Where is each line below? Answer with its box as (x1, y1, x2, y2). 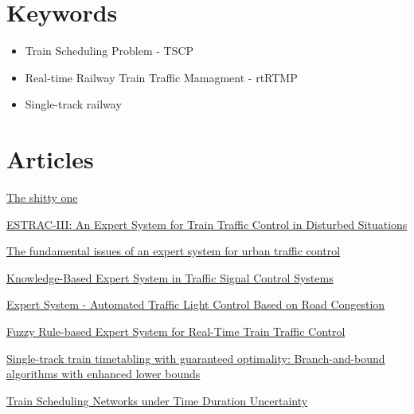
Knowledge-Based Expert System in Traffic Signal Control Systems (6, 269, 334, 286)
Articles (6, 143, 94, 175)
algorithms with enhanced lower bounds (6, 365, 201, 382)
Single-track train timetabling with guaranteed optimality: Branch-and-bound (6, 349, 385, 366)
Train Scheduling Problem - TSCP (25, 42, 194, 59)
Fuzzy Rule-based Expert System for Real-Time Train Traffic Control (6, 323, 346, 339)
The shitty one (6, 189, 78, 206)
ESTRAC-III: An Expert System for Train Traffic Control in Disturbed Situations (6, 215, 408, 232)
